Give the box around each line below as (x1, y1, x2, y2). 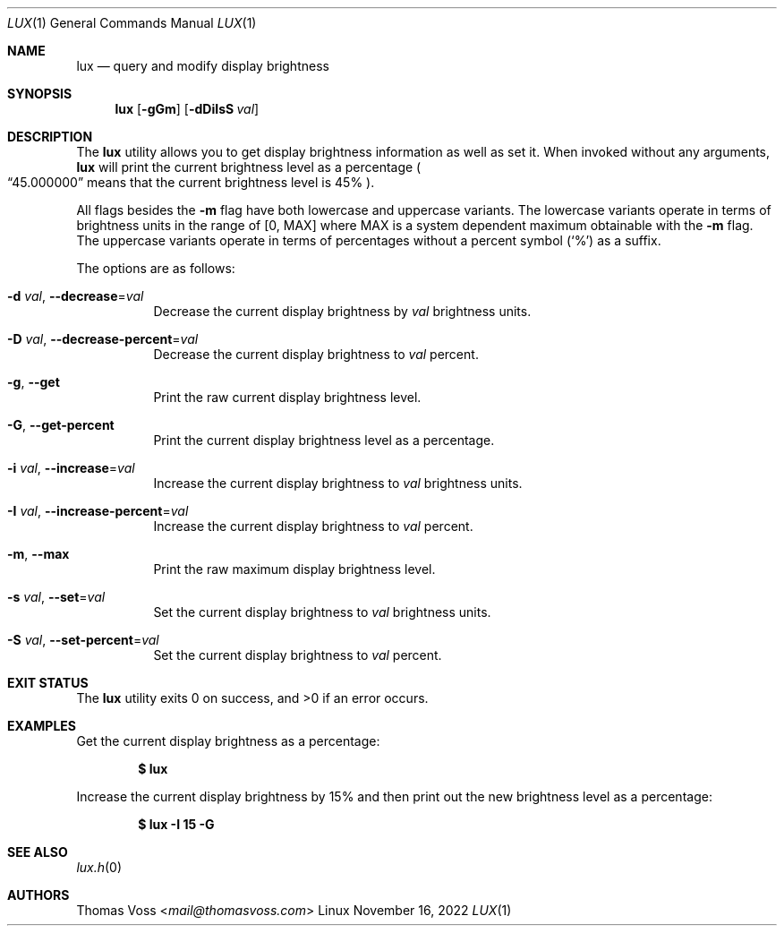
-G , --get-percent (7, 417, 115, 432)
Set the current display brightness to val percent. (153, 647, 442, 663)
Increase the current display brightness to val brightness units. (153, 475, 523, 491)
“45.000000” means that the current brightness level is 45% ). (7, 175, 375, 190)
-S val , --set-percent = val (7, 632, 159, 647)
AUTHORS (7, 887, 70, 903)
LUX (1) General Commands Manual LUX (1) (7, 15, 257, 30)
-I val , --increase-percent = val (7, 503, 189, 518)
